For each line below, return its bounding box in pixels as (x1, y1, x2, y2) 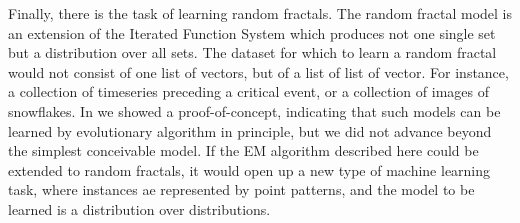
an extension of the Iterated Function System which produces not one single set (8, 22, 496, 43)
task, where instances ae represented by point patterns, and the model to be (8, 179, 475, 200)
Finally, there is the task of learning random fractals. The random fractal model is (8, 3, 512, 23)
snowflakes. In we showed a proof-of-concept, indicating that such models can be (8, 100, 501, 121)
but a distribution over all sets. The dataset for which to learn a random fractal (8, 42, 497, 63)
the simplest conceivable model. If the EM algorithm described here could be (8, 140, 479, 161)
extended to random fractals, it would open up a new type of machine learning (8, 159, 491, 180)
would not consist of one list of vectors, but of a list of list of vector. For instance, (8, 61, 509, 82)
